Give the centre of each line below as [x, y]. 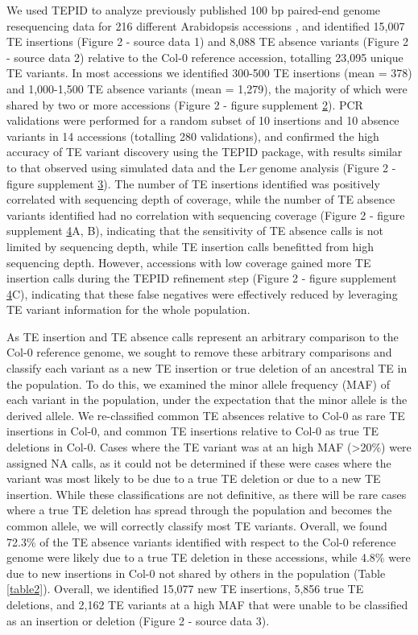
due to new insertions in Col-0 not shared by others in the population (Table [196, 573]
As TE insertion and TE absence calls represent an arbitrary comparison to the [203, 336]
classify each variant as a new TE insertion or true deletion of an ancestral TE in [207, 368]
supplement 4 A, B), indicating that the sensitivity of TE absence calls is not [195, 231]
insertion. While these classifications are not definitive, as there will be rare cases [207, 494]
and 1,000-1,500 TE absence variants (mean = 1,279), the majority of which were [207, 88]
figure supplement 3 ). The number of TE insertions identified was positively [193, 183]
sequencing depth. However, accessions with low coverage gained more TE [189, 262]
